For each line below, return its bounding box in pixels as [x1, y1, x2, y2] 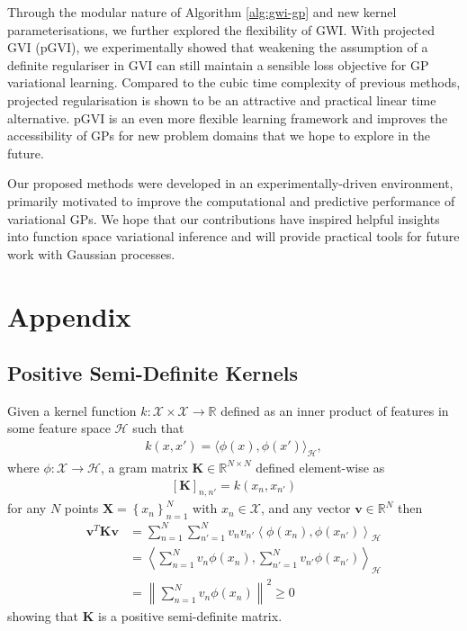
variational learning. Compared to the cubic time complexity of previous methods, [7, 73, 461, 92]
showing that [7, 606, 79, 625]
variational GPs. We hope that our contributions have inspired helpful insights [7, 209, 440, 228]
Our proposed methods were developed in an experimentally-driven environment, [7, 174, 454, 193]
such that [132, 419, 184, 437]
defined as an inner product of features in [220, 401, 449, 419]
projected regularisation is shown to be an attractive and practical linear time [7, 90, 436, 109]
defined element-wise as [256, 457, 385, 476]
